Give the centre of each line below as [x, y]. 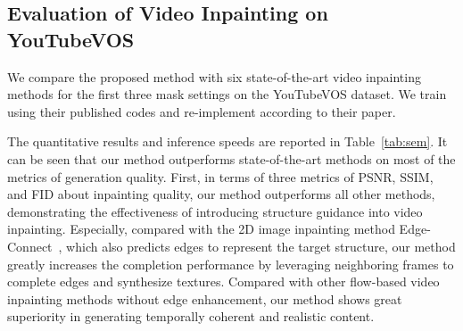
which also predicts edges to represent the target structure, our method [261, 246]
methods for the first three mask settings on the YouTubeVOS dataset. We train [227, 94]
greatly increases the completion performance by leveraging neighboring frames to [231, 264]
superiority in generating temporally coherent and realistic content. [191, 316]
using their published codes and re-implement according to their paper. [202, 111]
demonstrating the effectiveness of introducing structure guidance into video [215, 211]
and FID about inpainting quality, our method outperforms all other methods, [221, 194]
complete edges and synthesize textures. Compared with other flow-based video [223, 281]
